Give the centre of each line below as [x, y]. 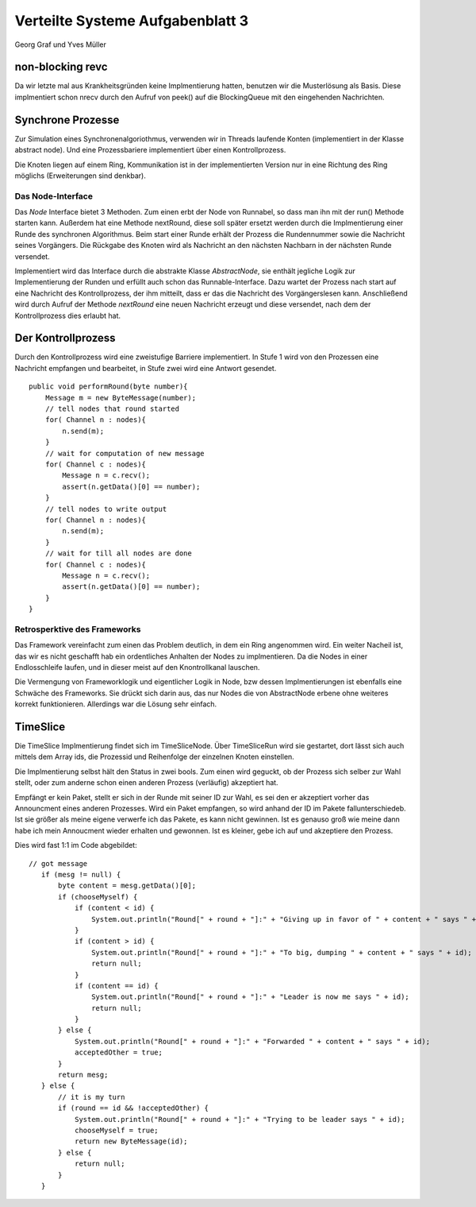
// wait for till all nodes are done [118, 553]
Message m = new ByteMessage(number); [121, 398]
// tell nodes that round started [112, 409]
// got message [58, 863]
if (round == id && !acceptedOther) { [134, 1108]
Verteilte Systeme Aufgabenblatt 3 [132, 21]
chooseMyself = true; [116, 1130]
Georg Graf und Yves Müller [61, 44]
